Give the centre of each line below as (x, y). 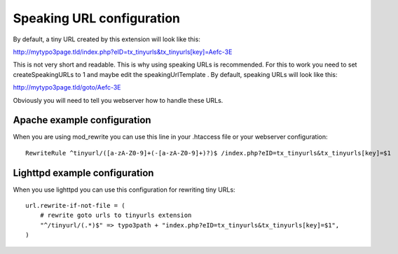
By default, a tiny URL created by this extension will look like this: (107, 39)
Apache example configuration (82, 120)
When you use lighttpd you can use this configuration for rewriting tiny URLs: (124, 190)
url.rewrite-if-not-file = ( (75, 206)
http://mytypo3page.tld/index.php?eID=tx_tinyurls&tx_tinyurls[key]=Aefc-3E (123, 52)
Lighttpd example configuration (83, 172)
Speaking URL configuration (97, 18)
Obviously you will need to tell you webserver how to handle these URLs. (118, 100)
